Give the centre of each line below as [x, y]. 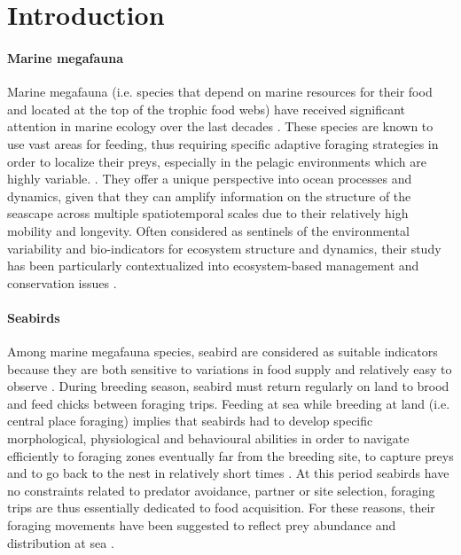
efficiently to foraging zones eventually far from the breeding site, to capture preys [230, 455]
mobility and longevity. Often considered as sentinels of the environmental [208, 230]
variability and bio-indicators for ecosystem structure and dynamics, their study [224, 248]
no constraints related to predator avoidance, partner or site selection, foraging [221, 490]
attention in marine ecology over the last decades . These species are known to [220, 126]
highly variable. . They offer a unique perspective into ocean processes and [210, 179]
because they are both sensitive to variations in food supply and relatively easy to [230, 368]
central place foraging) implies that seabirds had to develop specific [190, 421]
